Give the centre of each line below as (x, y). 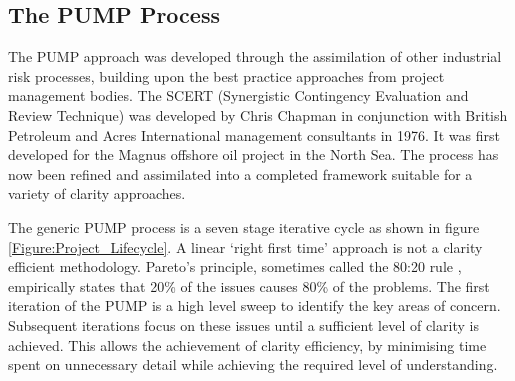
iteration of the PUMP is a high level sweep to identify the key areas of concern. (254, 305)
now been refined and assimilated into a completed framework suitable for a (240, 173)
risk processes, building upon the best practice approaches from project (226, 75)
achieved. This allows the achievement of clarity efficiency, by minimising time (247, 344)
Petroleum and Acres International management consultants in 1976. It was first (254, 134)
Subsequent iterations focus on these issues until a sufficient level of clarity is (243, 324)
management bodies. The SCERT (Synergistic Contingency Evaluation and (238, 95)
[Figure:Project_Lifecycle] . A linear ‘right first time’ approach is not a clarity (245, 246)
